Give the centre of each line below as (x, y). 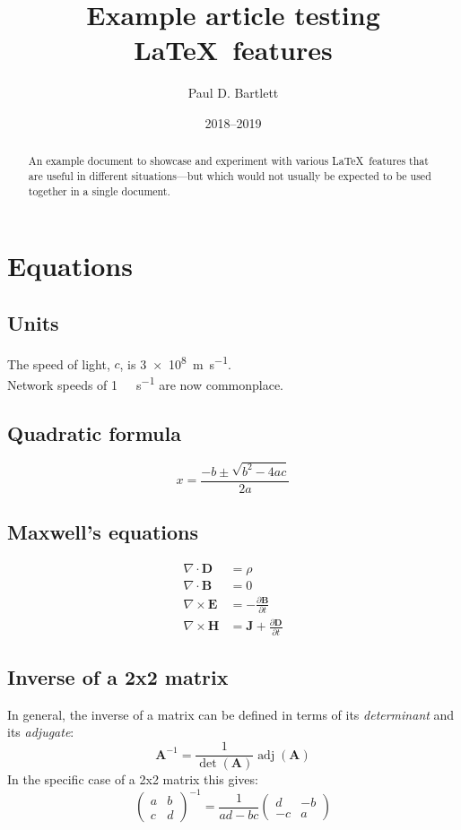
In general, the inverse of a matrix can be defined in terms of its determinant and (231, 714)
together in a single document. (99, 190)
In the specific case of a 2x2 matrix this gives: (133, 779)
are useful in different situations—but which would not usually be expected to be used (230, 175)
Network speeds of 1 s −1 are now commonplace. (145, 383)
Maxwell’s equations (103, 532)
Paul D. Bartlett (233, 93)
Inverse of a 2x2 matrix (118, 677)
